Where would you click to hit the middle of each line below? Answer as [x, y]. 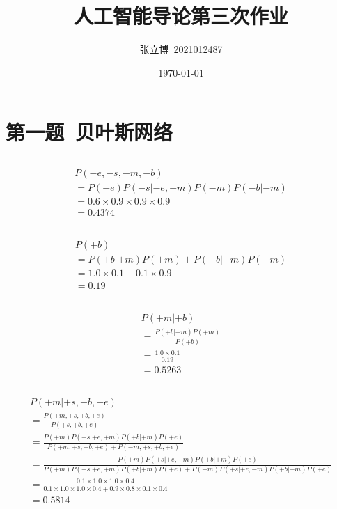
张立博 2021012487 [181, 49]
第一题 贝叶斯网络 [89, 132]
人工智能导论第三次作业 [181, 16]
